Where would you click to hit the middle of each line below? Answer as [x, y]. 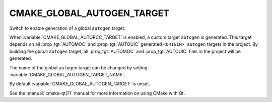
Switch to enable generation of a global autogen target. [67, 28]
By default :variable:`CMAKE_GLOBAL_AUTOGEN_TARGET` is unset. [80, 84]
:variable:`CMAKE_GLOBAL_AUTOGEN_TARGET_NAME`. [67, 74]
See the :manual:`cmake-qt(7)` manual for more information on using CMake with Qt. [97, 93]
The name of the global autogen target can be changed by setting [79, 67]
